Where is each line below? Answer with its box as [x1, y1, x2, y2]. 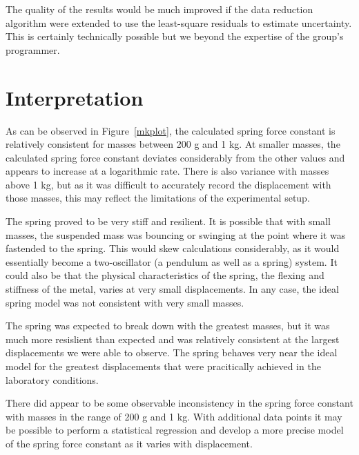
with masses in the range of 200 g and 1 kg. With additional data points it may [6, 409, 342, 423]
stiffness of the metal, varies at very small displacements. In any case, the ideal [6, 282, 339, 296]
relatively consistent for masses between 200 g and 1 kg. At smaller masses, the [6, 137, 340, 151]
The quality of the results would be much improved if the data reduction [6, 2, 313, 16]
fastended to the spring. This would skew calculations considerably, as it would [6, 241, 340, 255]
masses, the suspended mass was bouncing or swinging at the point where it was [6, 227, 346, 242]
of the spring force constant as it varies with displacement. [6, 436, 253, 450]
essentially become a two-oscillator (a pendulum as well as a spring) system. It [6, 254, 338, 269]
